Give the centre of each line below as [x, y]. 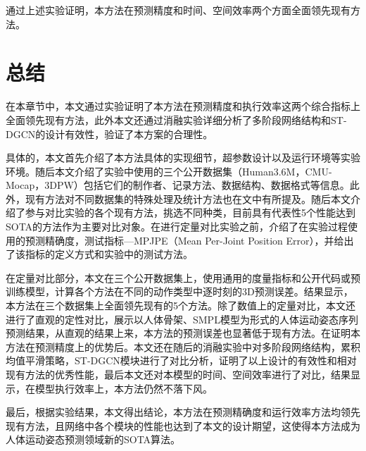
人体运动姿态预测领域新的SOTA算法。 [93, 439]
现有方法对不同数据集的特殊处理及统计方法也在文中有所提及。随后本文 [188, 198]
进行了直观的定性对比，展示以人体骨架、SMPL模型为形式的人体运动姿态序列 [182, 319]
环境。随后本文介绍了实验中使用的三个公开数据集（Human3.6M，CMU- [169, 171]
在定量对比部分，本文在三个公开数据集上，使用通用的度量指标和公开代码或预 [183, 277]
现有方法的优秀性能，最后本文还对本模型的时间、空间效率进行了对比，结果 [178, 374]
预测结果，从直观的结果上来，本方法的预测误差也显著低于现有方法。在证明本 [183, 333]
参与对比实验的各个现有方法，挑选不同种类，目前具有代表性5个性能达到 [190, 212]
